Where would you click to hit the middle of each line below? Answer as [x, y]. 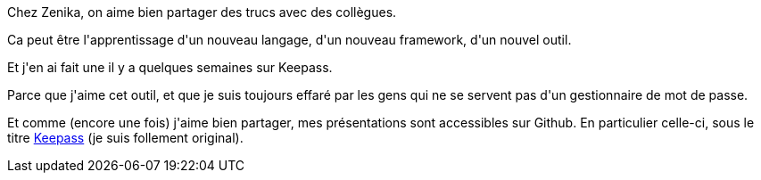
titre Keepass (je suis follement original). [125, 138]
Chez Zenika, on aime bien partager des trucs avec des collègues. [202, 12]
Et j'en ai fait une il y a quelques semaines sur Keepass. [170, 67]
